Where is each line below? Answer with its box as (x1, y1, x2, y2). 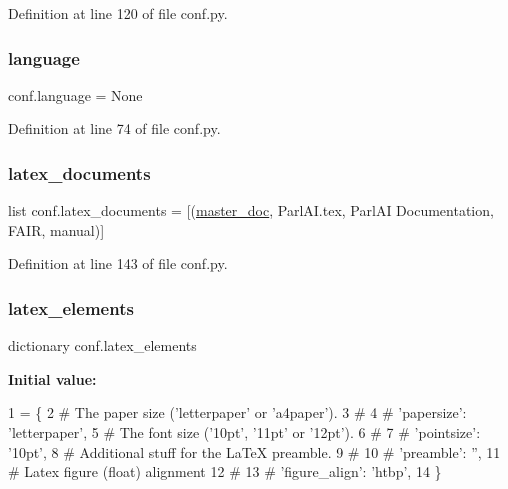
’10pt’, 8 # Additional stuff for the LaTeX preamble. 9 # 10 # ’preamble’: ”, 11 (8, 441, 501, 462)
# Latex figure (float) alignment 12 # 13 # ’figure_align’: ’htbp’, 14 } (8, 461, 442, 482)
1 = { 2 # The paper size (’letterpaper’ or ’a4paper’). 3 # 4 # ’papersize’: (8, 402, 467, 423)
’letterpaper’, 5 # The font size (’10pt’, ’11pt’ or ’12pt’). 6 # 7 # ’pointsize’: (8, 422, 481, 442)
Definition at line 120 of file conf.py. (8, 3, 228, 23)
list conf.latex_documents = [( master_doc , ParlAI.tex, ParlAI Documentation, (8, 200, 494, 221)
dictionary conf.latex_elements (8, 335, 197, 356)
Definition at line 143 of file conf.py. (8, 253, 228, 274)
